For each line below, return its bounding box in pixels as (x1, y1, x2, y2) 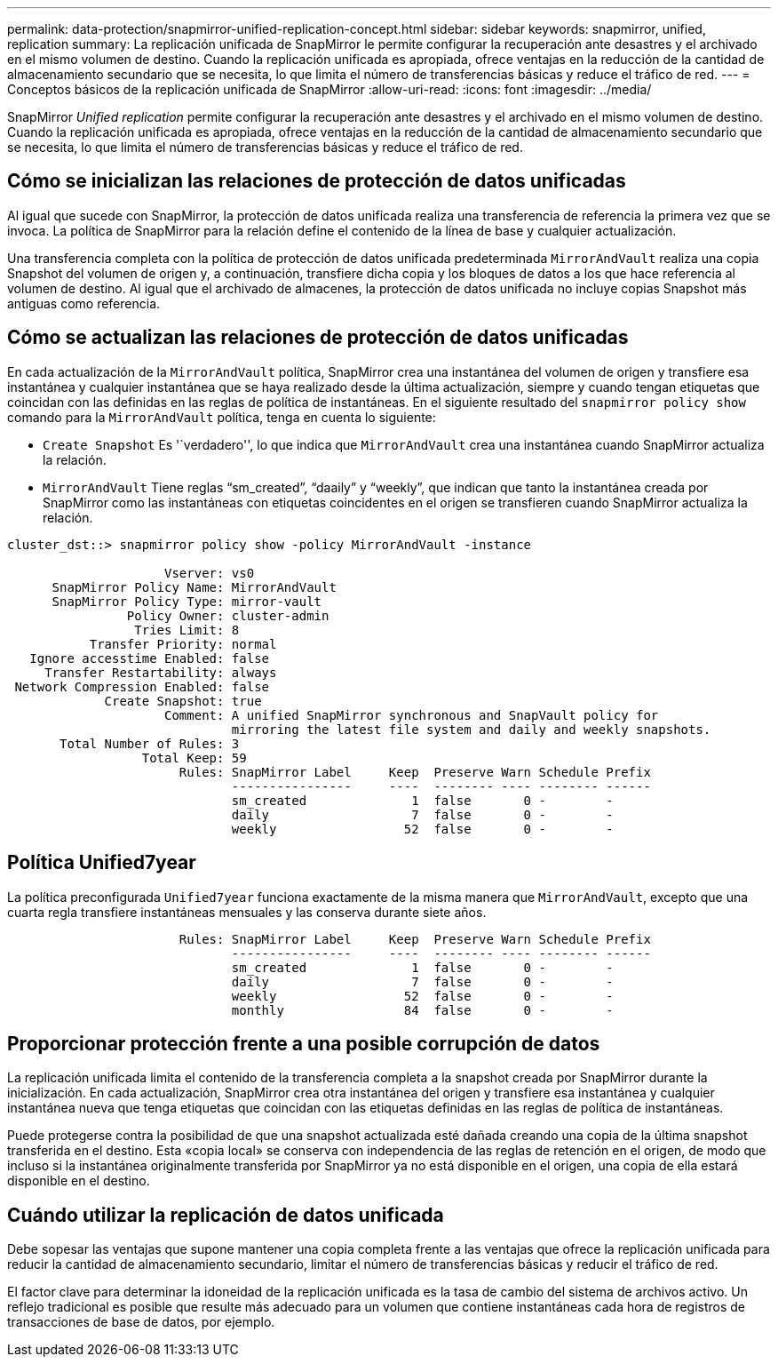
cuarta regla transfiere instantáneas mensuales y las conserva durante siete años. (7, 904, 487, 920)
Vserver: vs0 (164, 565, 255, 580)
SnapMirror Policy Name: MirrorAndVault (52, 579, 337, 594)
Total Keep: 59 (141, 750, 247, 765)
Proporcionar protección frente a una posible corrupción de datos (7, 1032, 600, 1055)
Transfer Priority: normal (89, 636, 277, 651)
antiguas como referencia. (7, 295, 161, 311)
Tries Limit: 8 (134, 622, 240, 637)
